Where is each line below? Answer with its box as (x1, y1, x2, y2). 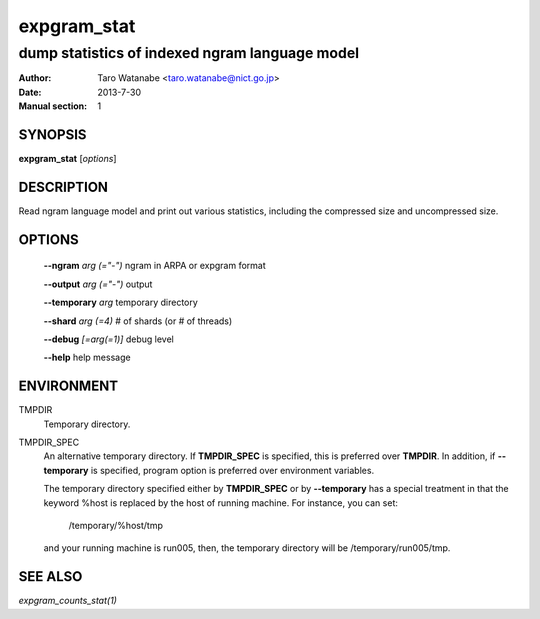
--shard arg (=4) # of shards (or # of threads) (43, 315, 233, 327)
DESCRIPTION (18, 178, 109, 195)
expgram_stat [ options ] (18, 153, 117, 165)
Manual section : (18, 100, 88, 112)
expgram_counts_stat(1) (18, 595, 117, 607)
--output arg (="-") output (43, 278, 153, 290)
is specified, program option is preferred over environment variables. (90, 464, 375, 476)
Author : (18, 72, 52, 84)
